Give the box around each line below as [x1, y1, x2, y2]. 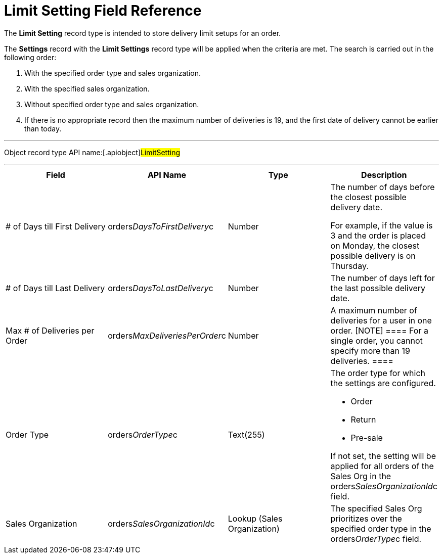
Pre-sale [350, 432, 383, 443]
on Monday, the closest [330, 240, 420, 251]
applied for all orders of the [330, 460, 434, 471]
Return [350, 414, 376, 425]
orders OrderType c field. [330, 533, 422, 544]
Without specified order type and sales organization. [24, 100, 199, 109]
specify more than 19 [330, 345, 410, 356]
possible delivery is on [330, 250, 416, 261]
